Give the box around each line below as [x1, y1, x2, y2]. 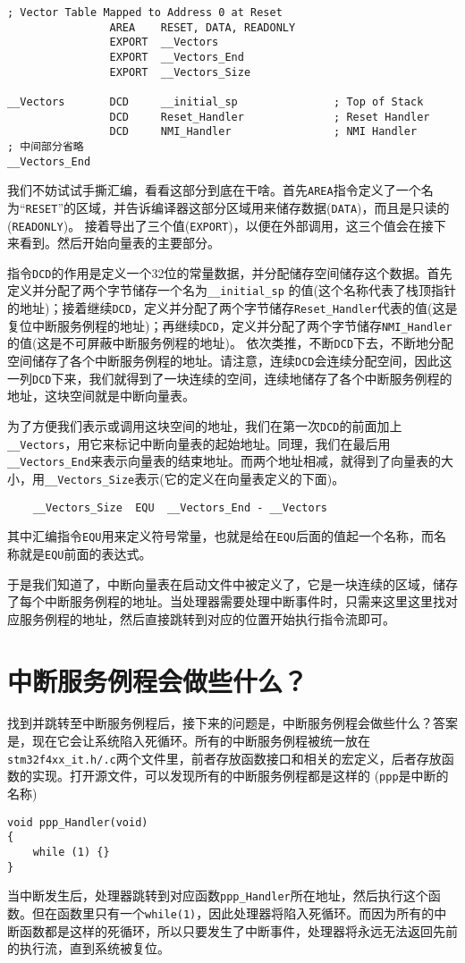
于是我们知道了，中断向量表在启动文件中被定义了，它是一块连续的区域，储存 [7, 574, 458, 593]
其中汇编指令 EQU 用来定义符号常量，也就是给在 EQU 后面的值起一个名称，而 [7, 527, 434, 545]
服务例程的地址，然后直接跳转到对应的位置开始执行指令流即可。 [19, 609, 395, 628]
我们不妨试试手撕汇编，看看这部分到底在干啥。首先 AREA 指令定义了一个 [7, 181, 421, 199]
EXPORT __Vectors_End [109, 50, 244, 63]
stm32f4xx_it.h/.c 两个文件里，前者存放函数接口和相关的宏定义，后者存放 [7, 748, 442, 767]
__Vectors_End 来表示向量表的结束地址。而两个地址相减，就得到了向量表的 [7, 452, 442, 470]
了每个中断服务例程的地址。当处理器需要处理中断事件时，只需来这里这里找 [7, 592, 445, 611]
